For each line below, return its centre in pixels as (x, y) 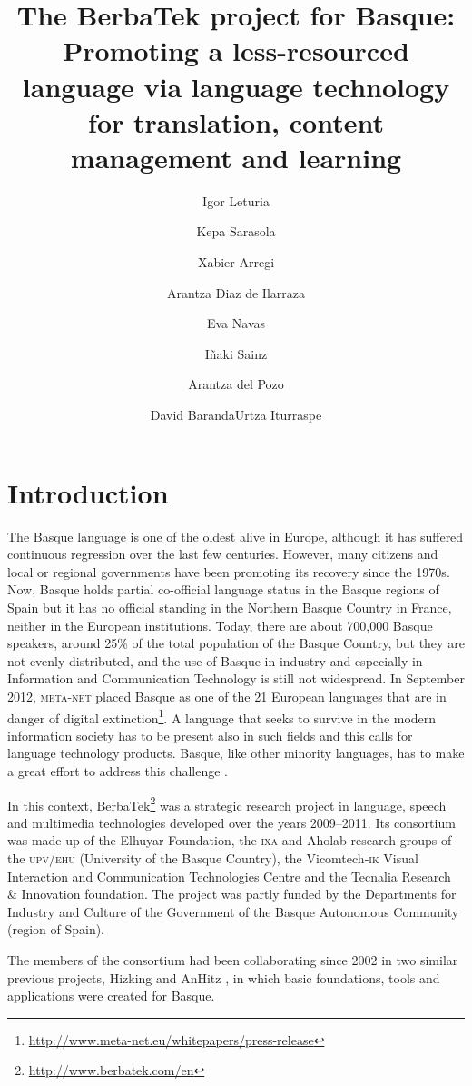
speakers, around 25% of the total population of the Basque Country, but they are (236, 643)
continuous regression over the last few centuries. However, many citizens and (223, 554)
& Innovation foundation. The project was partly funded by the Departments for (232, 894)
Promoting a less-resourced (236, 50)
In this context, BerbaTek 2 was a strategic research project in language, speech (227, 803)
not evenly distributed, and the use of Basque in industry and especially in (215, 660)
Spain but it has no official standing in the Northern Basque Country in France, (230, 607)
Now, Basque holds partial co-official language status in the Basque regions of (223, 589)
